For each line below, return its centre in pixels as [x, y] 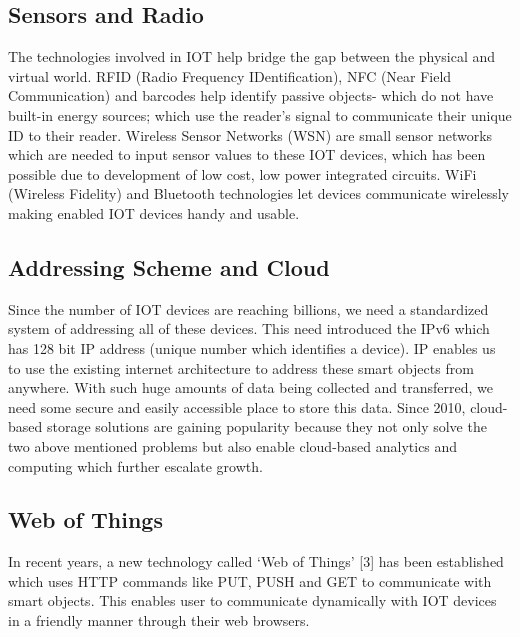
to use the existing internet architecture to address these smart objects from [241, 367]
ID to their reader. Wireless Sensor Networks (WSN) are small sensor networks [250, 134]
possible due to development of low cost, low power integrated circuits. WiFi [242, 173]
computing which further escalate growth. [135, 465]
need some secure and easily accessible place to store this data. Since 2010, [237, 406]
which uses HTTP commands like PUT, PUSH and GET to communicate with [250, 580]
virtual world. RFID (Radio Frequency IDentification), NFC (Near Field [230, 75]
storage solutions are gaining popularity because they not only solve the [266, 426]
